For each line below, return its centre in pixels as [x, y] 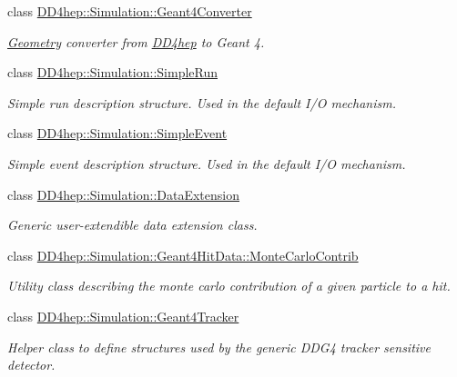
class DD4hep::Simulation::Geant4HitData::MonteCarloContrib [183, 255]
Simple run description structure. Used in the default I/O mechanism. [202, 102]
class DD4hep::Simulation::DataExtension [124, 194]
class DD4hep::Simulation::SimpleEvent [117, 133]
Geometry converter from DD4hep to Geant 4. [136, 41]
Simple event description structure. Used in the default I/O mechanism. [207, 163]
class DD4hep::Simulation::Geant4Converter [130, 11]
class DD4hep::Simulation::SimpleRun [113, 72]
